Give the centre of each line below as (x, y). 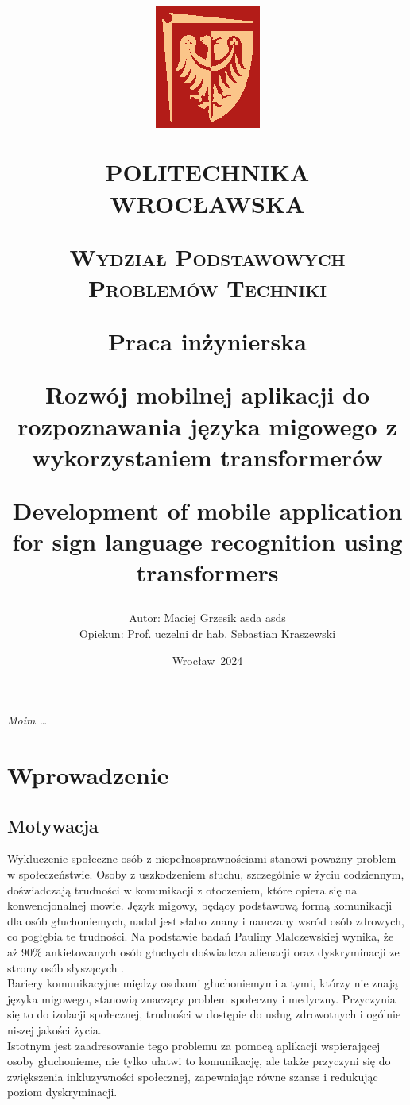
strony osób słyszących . (66, 967)
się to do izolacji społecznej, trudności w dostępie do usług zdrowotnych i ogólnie (204, 1014)
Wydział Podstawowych (207, 256)
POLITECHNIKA (207, 172)
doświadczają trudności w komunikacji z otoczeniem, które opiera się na (182, 889)
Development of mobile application (207, 510)
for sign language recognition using (207, 541)
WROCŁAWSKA (207, 203)
